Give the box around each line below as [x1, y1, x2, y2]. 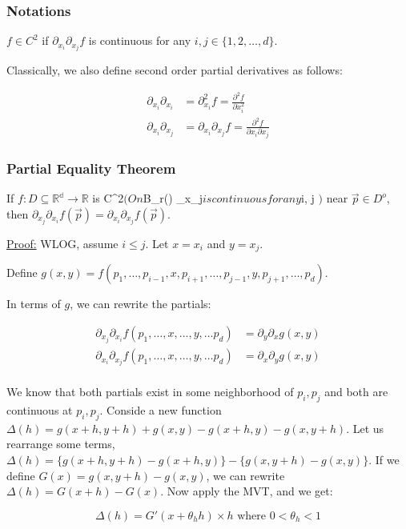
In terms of [6, 295, 61, 312]
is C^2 [92, 190, 124, 206]
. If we [368, 451, 400, 467]
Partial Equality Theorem [6, 158, 176, 178]
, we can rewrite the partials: [70, 295, 211, 312]
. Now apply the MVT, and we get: [160, 483, 333, 499]
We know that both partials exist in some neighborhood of [6, 383, 294, 400]
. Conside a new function [99, 401, 222, 418]
